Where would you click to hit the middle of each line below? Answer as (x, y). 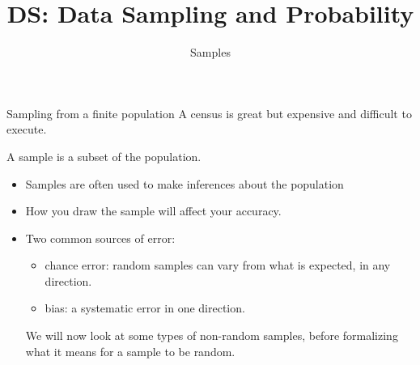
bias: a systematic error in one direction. (145, 308)
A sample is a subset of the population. (104, 156)
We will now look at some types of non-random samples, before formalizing (212, 335)
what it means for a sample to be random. (130, 351)
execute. (27, 129)
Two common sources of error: (100, 238)
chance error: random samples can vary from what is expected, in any (218, 265)
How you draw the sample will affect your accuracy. (153, 211)
